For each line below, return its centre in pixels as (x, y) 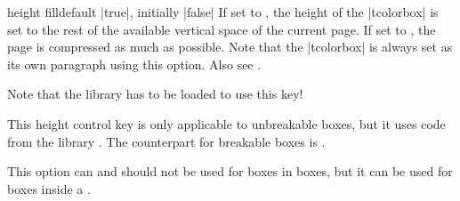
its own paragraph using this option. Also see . (134, 64)
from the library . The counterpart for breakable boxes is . (166, 141)
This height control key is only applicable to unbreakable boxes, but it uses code (226, 123)
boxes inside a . (49, 188)
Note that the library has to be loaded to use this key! (155, 94)
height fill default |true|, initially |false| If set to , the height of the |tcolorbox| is (223, 12)
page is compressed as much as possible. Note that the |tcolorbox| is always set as (230, 47)
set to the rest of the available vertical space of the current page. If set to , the (222, 29)
